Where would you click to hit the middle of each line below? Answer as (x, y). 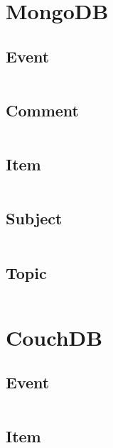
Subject (34, 218)
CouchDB (54, 337)
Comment (42, 110)
